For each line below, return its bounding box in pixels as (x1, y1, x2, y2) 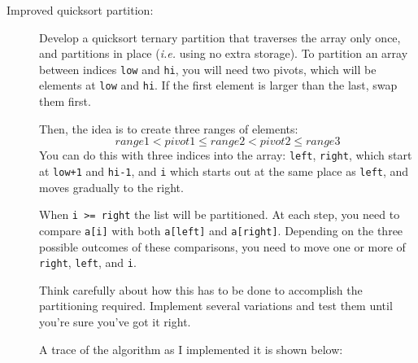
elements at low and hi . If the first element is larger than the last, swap (39, 77, 398, 94)
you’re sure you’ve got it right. (39, 313, 191, 330)
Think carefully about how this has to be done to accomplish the (39, 281, 363, 298)
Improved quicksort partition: (7, 2, 154, 18)
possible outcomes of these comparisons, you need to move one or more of (39, 238, 406, 255)
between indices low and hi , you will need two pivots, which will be (39, 60, 377, 77)
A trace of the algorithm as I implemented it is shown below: (39, 340, 343, 357)
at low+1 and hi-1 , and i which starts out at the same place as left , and (39, 162, 409, 179)
